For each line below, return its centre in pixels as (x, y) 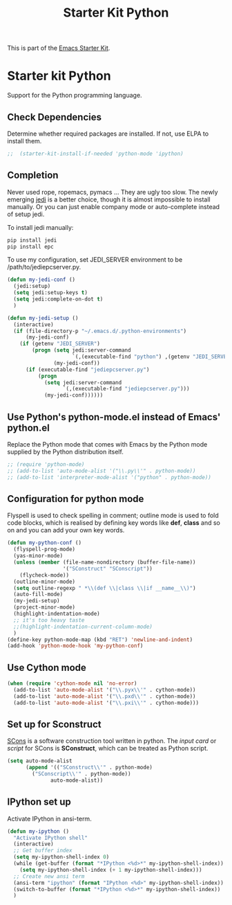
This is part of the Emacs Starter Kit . (59, 48)
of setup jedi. (26, 214)
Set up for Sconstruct (54, 724)
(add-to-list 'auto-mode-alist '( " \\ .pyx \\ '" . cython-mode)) (105, 690)
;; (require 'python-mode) (46, 464)
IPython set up (39, 802)
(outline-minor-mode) (45, 582)
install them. (25, 141)
